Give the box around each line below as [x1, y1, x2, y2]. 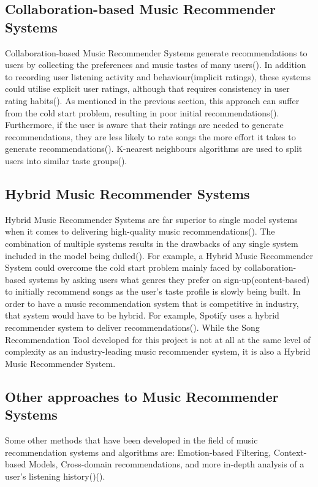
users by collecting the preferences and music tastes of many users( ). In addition [5, 58, 306, 71]
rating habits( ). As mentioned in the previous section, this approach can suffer [5, 94, 300, 107]
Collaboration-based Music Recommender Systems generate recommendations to [5, 46, 308, 59]
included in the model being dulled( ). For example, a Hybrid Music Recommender [5, 249, 314, 262]
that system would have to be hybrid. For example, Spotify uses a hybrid [5, 309, 279, 322]
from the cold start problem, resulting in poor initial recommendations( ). [5, 106, 279, 119]
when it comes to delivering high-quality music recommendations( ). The [5, 225, 275, 238]
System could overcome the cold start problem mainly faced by [5, 261, 242, 274]
